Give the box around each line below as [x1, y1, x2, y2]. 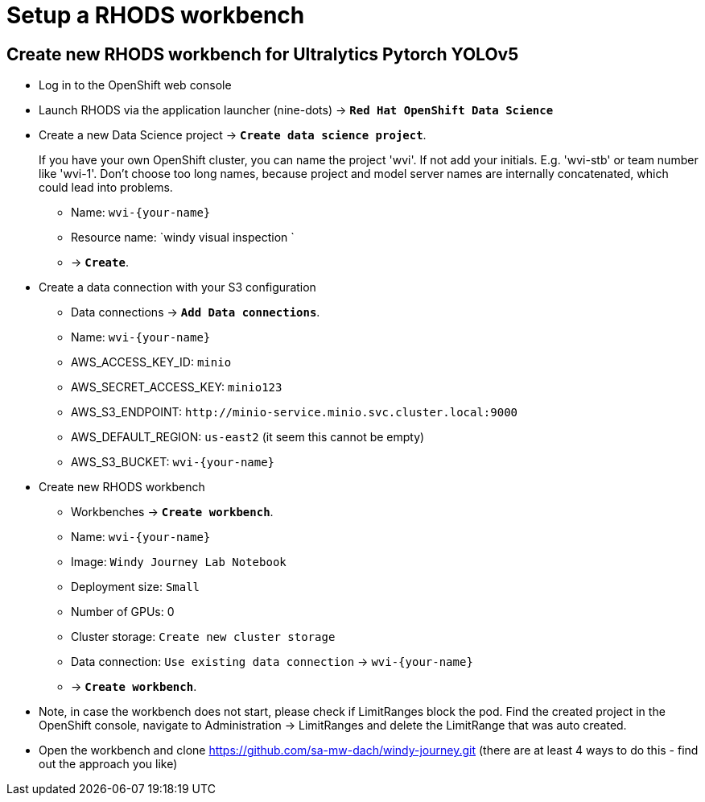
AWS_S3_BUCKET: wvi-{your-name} [71, 455, 275, 469]
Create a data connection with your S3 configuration [39, 280, 316, 295]
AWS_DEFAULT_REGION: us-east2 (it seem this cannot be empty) [71, 430, 425, 444]
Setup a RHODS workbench [6, 2, 305, 29]
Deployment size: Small [71, 580, 200, 594]
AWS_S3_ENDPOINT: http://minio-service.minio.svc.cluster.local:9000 [71, 405, 518, 420]
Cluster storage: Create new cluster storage [71, 630, 336, 644]
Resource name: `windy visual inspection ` [71, 230, 295, 245]
